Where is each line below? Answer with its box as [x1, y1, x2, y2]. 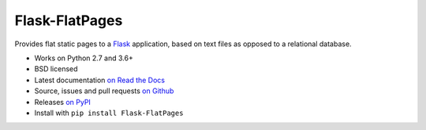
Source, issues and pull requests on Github [34, 86, 174, 96]
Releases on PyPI [34, 97, 91, 107]
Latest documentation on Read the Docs [34, 75, 166, 85]
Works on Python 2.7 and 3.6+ [34, 53, 133, 63]
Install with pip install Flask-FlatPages [34, 108, 184, 117]
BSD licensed [34, 64, 78, 74]
